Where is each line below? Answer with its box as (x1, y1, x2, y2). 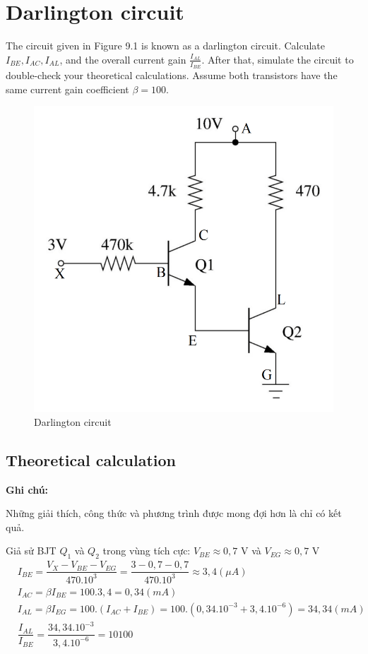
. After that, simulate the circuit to (201, 52, 354, 66)
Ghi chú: (6, 482, 49, 497)
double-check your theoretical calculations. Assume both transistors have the (6, 67, 338, 82)
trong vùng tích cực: (102, 543, 191, 558)
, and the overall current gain (59, 52, 186, 66)
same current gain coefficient (6, 81, 129, 96)
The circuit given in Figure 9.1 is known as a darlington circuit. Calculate (6, 38, 326, 53)
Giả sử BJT (6, 543, 57, 558)
